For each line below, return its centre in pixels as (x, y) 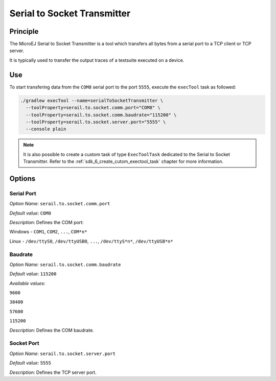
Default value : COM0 (30, 213)
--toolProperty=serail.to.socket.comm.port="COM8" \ (93, 108)
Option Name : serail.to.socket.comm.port (60, 204)
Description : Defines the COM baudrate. (52, 330)
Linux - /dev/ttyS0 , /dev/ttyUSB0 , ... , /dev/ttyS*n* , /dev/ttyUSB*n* (91, 241)
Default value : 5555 (30, 363)
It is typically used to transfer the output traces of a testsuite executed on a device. (97, 60)
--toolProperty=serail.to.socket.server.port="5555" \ (96, 122)
